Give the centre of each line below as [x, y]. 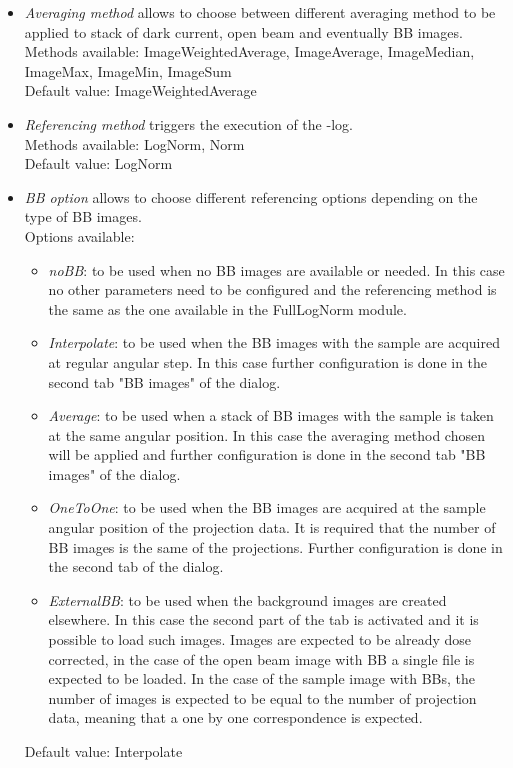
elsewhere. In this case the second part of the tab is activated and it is [263, 619]
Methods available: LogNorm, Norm [134, 143]
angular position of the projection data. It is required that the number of [272, 527]
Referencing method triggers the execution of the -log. [188, 123]
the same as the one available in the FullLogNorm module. [227, 308]
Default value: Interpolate [103, 751]
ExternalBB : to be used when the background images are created [247, 599]
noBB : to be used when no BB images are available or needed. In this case [276, 269]
